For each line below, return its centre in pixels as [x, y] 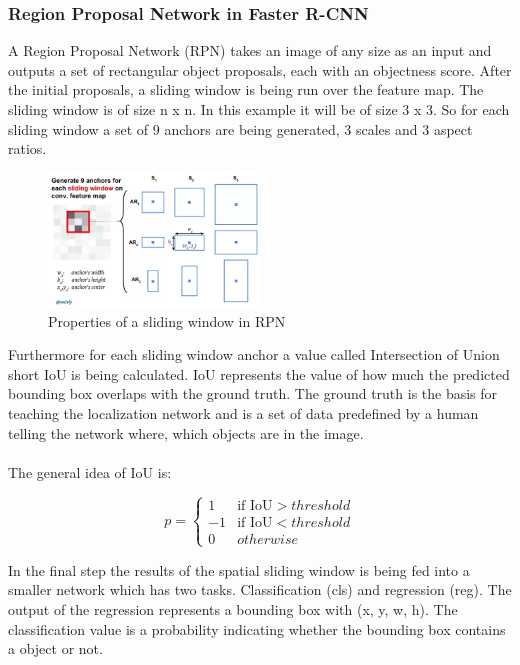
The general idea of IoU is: [90, 471]
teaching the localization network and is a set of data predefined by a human [243, 412]
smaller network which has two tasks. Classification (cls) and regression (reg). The [260, 589]
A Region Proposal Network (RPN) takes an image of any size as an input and [250, 50]
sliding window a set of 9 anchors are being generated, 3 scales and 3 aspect [240, 128]
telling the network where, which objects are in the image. [186, 432]
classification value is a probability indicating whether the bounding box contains [257, 628]
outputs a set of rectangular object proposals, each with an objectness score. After [260, 69]
